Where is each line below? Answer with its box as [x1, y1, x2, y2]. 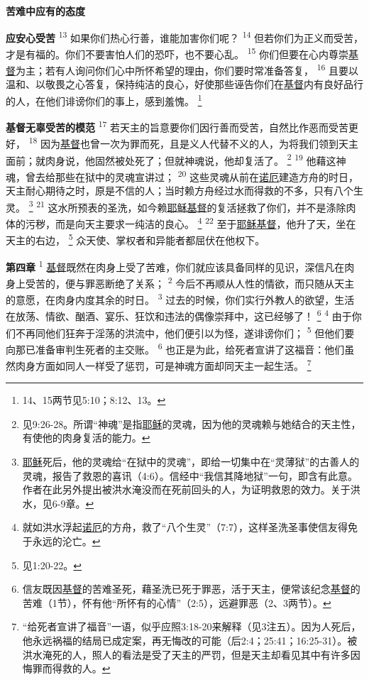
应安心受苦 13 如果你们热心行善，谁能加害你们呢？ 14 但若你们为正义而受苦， [6, 28, 364, 45]
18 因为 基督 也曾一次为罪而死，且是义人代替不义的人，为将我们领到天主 [28, 134, 359, 151]
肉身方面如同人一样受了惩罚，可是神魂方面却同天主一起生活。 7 [15, 356, 312, 373]
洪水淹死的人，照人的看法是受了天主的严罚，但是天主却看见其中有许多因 [22, 647, 360, 662]
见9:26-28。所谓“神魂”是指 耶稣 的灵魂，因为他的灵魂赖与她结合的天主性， [22, 416, 361, 431]
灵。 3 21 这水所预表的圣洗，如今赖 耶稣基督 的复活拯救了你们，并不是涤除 [6, 197, 346, 214]
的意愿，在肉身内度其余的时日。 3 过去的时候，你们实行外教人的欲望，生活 [6, 290, 355, 307]
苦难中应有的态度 [6, 4, 85, 18]
